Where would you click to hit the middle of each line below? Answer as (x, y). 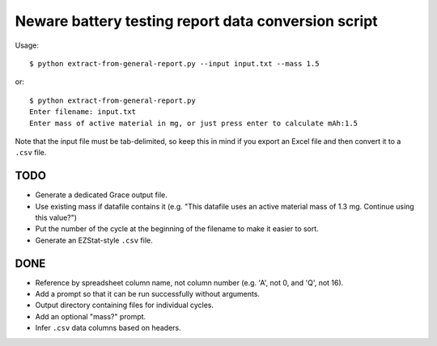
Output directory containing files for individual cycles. (125, 305)
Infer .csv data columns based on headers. (108, 328)
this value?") (56, 217)
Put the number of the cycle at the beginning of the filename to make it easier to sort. (177, 229)
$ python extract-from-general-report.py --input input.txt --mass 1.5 (174, 63)
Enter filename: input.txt (83, 112)
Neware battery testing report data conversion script (196, 21)
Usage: (27, 45)
